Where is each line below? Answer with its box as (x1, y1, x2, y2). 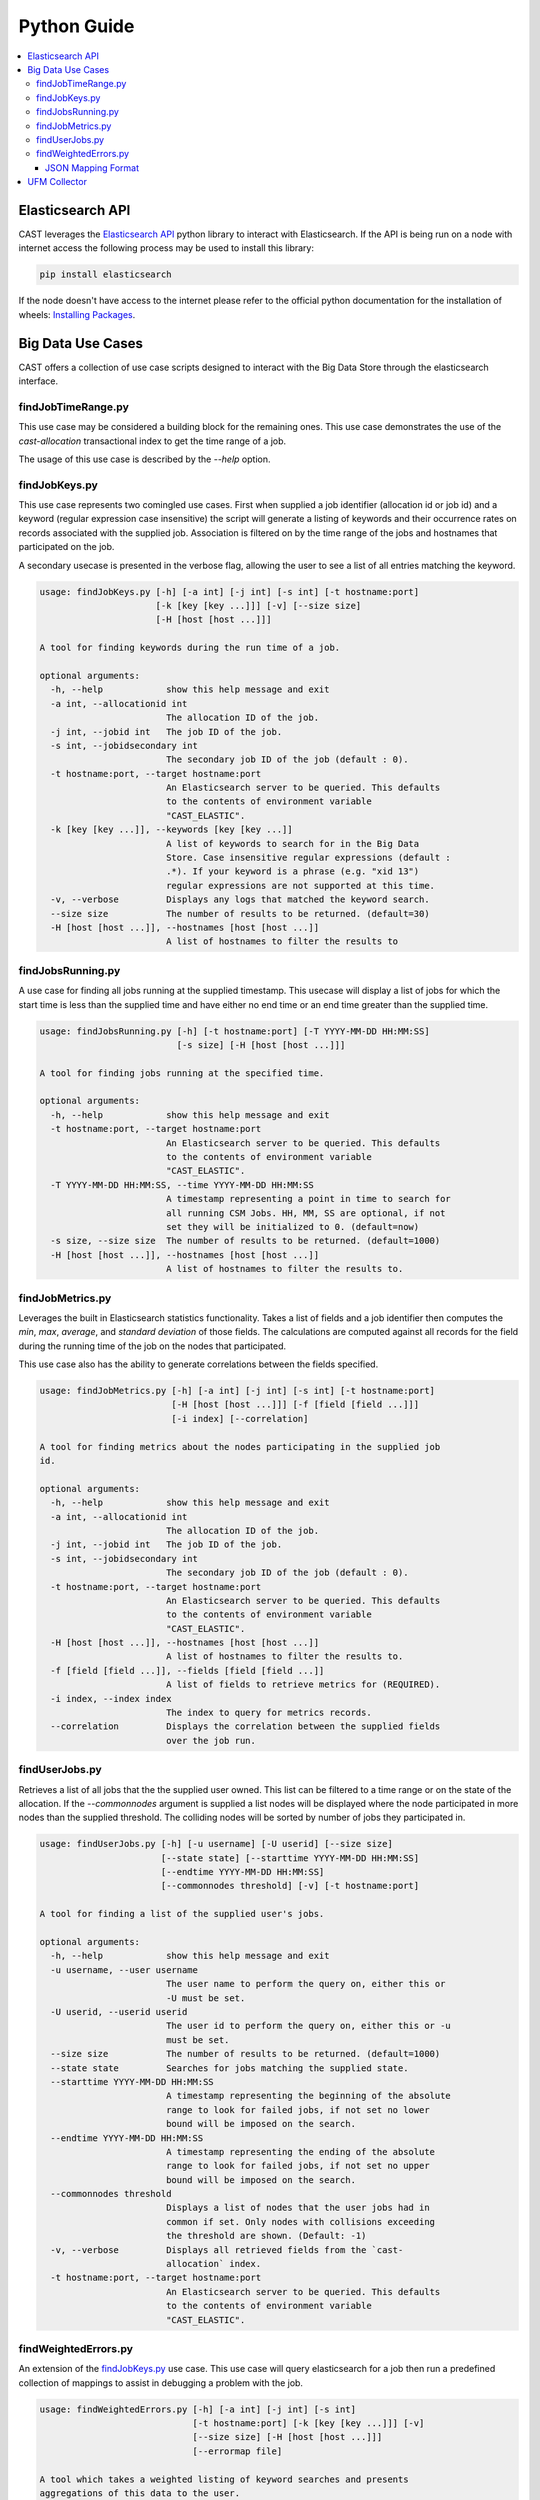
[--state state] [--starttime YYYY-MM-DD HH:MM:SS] (160, 1852, 420, 1864)
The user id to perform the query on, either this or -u (165, 2020, 452, 2032)
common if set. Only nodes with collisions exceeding (165, 2216, 435, 2227)
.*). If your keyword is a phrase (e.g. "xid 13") (165, 866, 420, 877)
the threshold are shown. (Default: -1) (165, 2230, 367, 2242)
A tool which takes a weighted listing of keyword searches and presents (39, 2473, 409, 2485)
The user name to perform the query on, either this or (165, 1978, 446, 1990)
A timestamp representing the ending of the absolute (165, 2146, 435, 2157)
